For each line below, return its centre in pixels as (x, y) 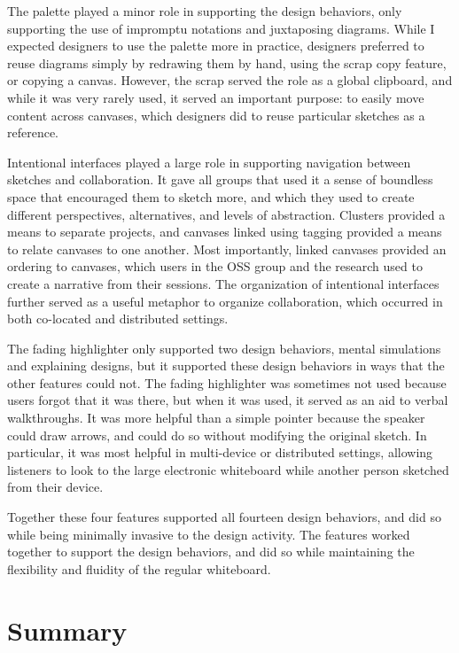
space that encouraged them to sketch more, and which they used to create (211, 196)
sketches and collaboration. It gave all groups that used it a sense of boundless (220, 179)
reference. (33, 132)
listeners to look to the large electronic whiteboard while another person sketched (228, 469)
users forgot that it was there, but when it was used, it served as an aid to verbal (228, 400)
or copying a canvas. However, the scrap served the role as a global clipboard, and (230, 80)
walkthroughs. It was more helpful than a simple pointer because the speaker (216, 418)
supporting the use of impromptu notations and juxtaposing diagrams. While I (221, 28)
